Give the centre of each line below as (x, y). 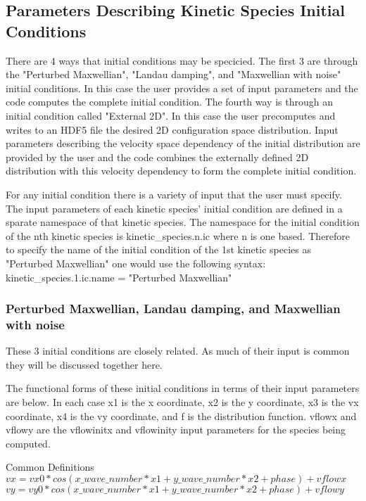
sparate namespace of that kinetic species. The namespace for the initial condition (183, 222)
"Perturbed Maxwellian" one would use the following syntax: (136, 263)
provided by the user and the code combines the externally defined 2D (157, 157)
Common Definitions (50, 467)
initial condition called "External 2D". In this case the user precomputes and (171, 115)
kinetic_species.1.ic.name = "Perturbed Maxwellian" (119, 277)
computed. (28, 443)
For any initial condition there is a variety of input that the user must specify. (174, 194)
